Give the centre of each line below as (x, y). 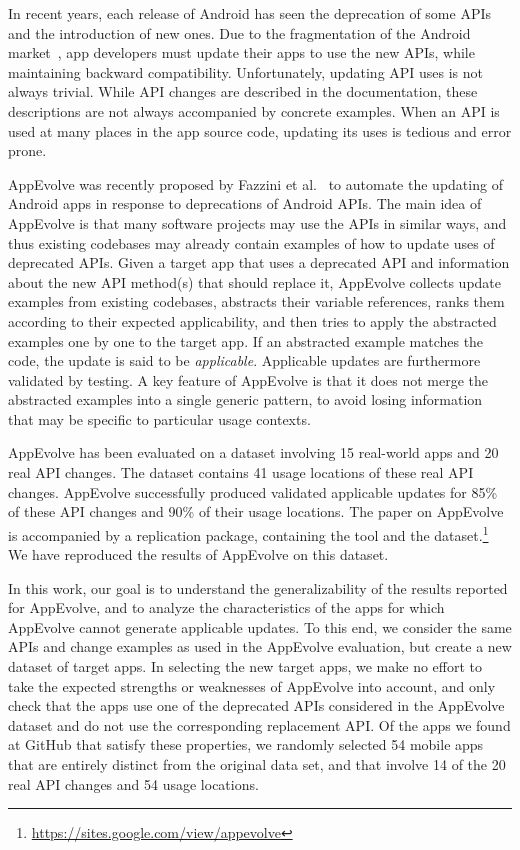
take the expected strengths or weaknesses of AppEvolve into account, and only (252, 685)
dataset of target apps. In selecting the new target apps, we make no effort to (245, 666)
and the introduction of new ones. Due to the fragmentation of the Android (239, 32)
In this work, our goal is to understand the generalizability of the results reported (258, 587)
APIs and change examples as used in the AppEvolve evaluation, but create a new (260, 646)
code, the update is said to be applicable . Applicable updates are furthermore (244, 360)
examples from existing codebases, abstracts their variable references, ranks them (256, 301)
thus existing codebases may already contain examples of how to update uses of (251, 242)
